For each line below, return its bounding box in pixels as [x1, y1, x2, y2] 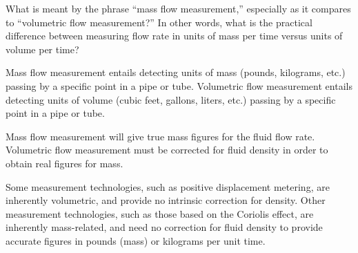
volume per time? [6, 41, 79, 56]
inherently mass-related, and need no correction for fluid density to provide [6, 220, 323, 234]
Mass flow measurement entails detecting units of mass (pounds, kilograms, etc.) [6, 65, 346, 79]
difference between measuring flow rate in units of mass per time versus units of [6, 28, 343, 43]
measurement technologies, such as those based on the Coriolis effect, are [6, 206, 314, 221]
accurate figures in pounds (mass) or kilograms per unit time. [6, 233, 266, 247]
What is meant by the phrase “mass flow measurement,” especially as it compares [6, 1, 351, 15]
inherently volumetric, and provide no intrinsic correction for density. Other [6, 193, 326, 207]
